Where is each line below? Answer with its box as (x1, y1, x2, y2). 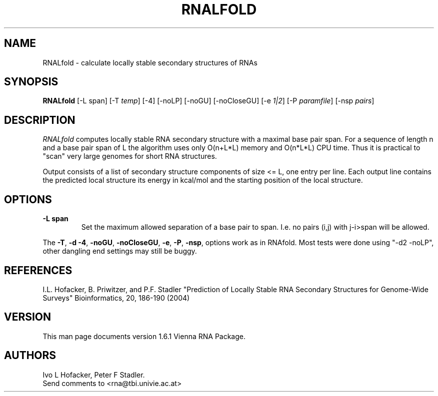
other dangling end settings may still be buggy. (42, 247, 197, 256)
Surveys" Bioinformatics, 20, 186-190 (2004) (42, 293, 190, 302)
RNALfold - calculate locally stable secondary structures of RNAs (42, 58, 257, 67)
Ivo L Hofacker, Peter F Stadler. (42, 370, 145, 379)
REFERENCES (4, 264, 72, 277)
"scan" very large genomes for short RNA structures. (42, 152, 217, 161)
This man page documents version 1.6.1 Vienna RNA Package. (42, 332, 246, 341)
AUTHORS (4, 349, 56, 362)
